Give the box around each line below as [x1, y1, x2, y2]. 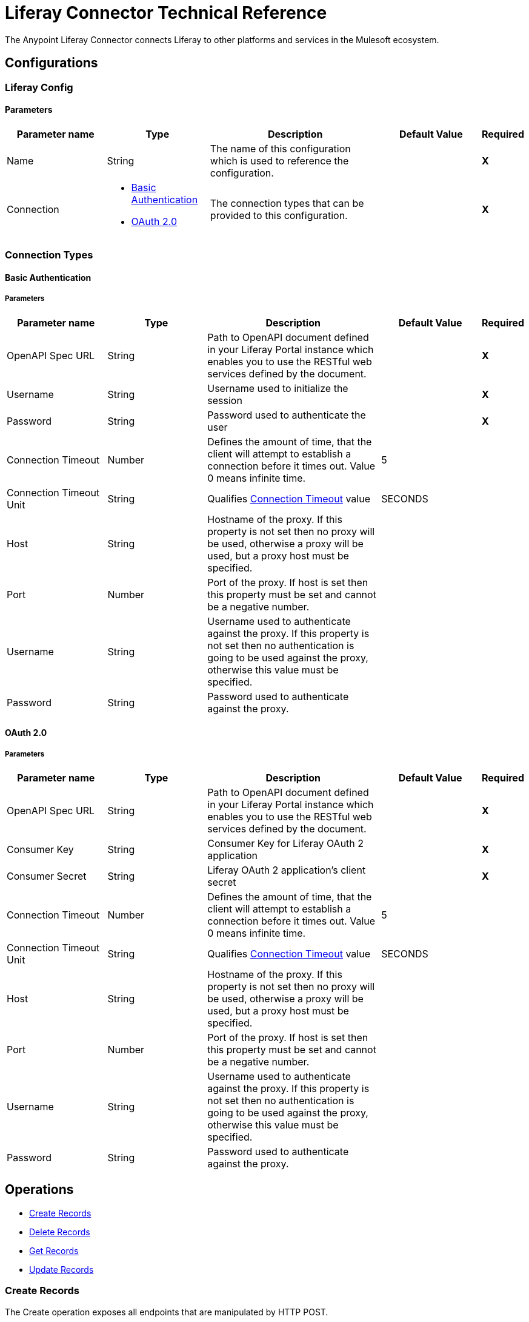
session [207, 394, 242, 406]
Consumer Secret [7, 869, 87, 882]
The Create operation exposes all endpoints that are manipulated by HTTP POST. [5, 1306, 328, 1317]
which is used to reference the [210, 154, 349, 167]
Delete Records [29, 1226, 90, 1237]
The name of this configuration [210, 142, 351, 155]
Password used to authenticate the [207, 408, 366, 421]
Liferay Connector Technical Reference [5, 2, 327, 23]
